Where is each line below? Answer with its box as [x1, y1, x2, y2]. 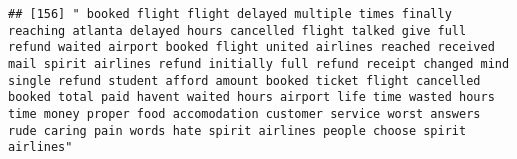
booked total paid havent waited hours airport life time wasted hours [8, 90, 495, 105]
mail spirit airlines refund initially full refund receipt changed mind [8, 56, 510, 71]
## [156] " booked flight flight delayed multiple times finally [8, 7, 452, 21]
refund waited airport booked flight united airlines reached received [8, 40, 495, 55]
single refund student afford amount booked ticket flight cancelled [8, 73, 481, 88]
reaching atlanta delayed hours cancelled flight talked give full [8, 23, 467, 38]
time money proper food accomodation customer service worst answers [8, 106, 481, 121]
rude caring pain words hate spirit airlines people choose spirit [8, 123, 467, 138]
